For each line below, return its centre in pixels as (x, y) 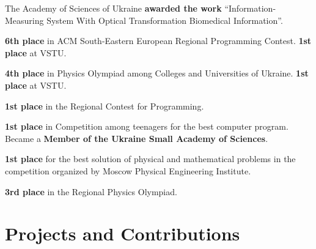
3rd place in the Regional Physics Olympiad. (91, 191)
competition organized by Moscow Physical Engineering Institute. (128, 170)
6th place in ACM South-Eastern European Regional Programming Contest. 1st (158, 41)
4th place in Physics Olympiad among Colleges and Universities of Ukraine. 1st (157, 73)
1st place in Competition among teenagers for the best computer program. (147, 126)
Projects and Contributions (123, 233)
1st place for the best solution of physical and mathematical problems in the (150, 159)
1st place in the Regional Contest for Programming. (105, 106)
